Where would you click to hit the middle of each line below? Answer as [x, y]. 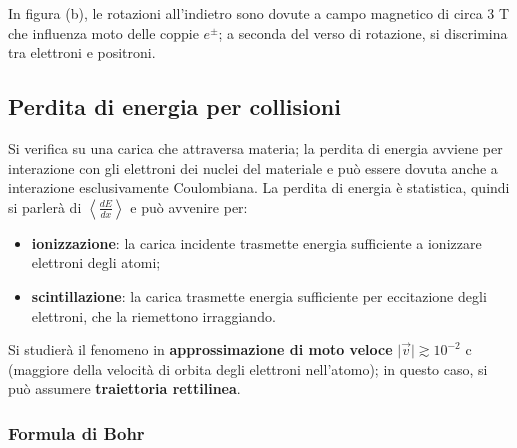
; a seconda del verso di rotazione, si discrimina [363, 32]
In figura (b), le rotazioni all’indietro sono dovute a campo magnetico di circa [245, 13]
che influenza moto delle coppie [103, 32]
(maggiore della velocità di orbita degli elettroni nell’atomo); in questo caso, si [248, 368]
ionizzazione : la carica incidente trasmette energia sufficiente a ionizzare [256, 242]
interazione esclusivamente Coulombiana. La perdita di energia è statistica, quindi [259, 187]
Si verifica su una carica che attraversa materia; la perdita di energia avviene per [255, 147]
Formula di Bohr [76, 432]
